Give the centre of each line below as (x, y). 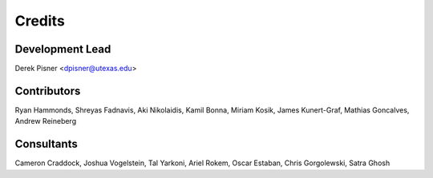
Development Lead (63, 49)
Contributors (48, 91)
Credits (40, 21)
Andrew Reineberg (45, 121)
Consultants (46, 144)
